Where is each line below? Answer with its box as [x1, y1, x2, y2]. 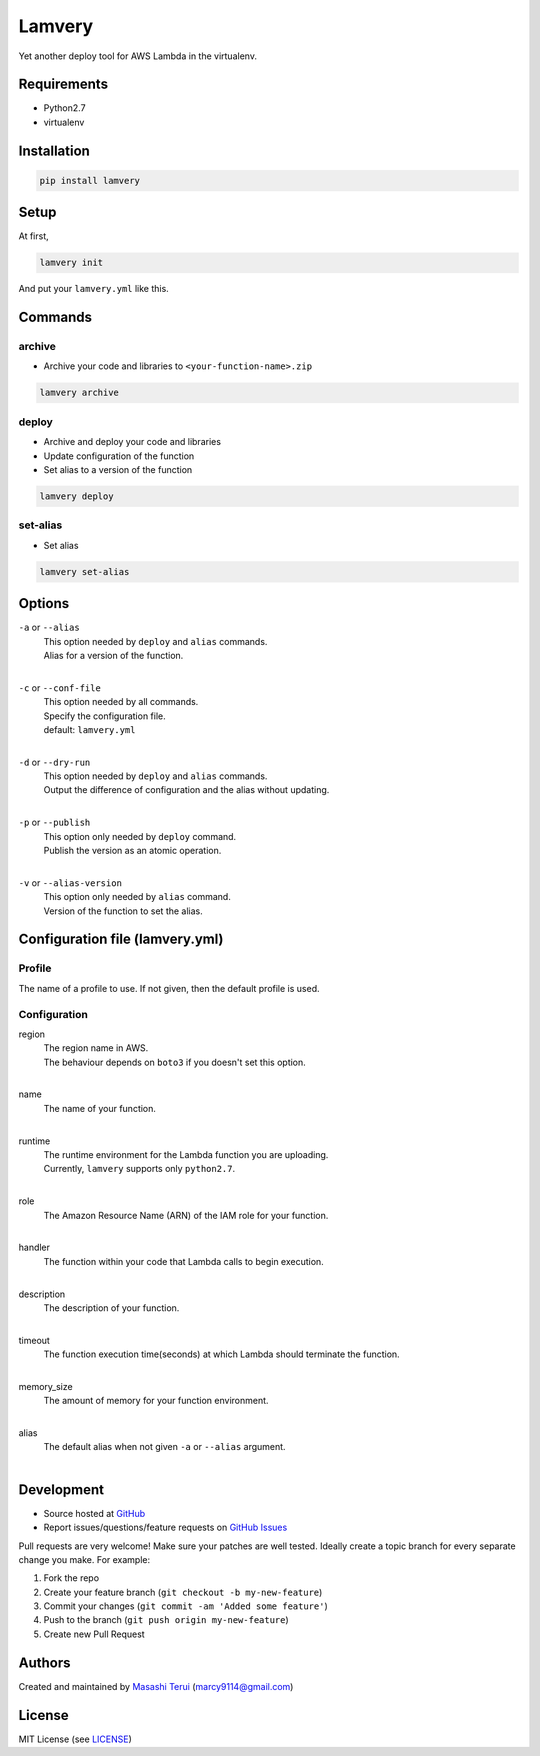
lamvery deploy [39, 490, 114, 502]
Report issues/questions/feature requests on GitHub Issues [43, 1521, 288, 1534]
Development [18, 1481, 105, 1498]
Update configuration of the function [43, 450, 195, 462]
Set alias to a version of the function [43, 463, 193, 475]
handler [18, 1241, 50, 1254]
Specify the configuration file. [43, 710, 167, 722]
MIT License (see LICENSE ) [18, 1733, 132, 1745]
